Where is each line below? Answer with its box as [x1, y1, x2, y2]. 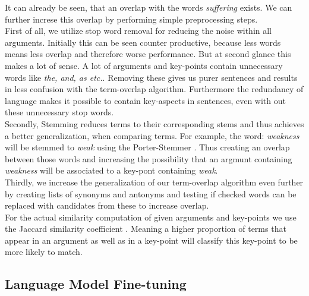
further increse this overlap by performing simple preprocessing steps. [5, 12, 258, 25]
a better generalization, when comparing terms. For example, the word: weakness [5, 129, 299, 141]
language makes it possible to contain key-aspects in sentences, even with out [5, 94, 286, 106]
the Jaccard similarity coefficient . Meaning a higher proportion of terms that [5, 222, 286, 235]
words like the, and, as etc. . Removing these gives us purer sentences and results [5, 71, 298, 83]
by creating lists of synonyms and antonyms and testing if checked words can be [5, 187, 297, 200]
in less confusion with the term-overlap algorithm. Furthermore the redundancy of [5, 83, 304, 95]
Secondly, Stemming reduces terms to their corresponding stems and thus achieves [5, 117, 304, 130]
